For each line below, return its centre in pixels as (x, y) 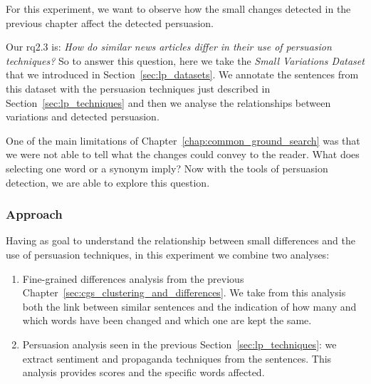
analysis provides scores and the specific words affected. (143, 372)
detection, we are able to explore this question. (108, 182)
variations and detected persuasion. (83, 116)
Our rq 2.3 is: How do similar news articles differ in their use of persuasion (169, 47)
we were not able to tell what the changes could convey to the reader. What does (183, 154)
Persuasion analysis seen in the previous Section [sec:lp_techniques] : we (179, 344)
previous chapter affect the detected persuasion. (110, 22)
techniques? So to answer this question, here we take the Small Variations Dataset (185, 60)
